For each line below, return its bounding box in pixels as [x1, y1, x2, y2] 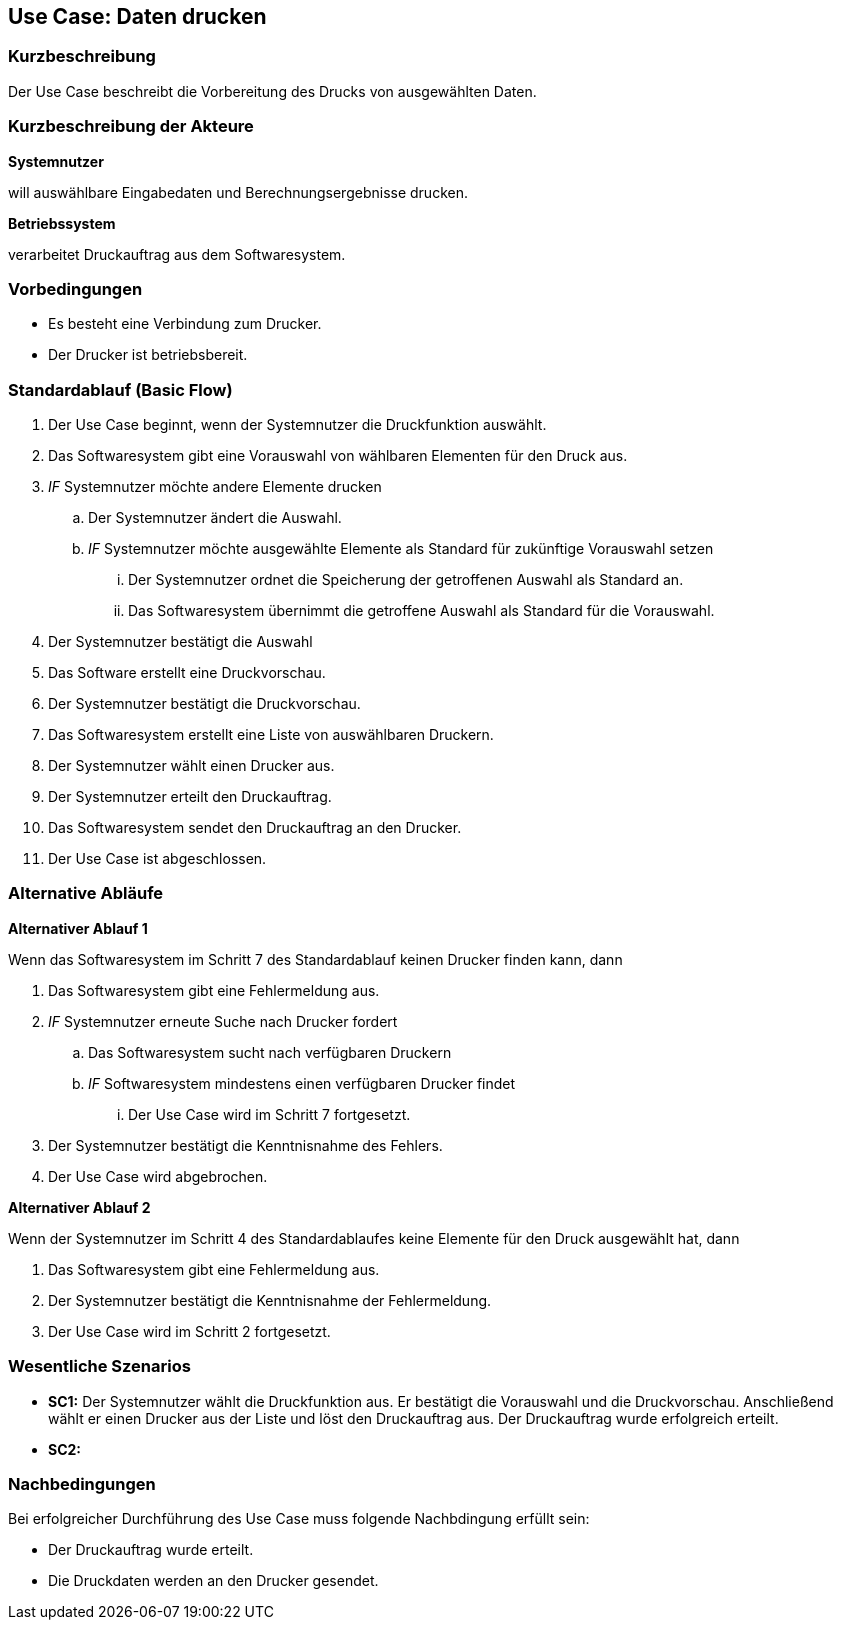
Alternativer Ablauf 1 [8, 919, 148, 937]
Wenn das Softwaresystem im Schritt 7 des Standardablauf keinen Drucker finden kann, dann [8, 950, 623, 968]
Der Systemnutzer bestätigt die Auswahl [48, 633, 313, 651]
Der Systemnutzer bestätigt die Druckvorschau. [48, 695, 361, 713]
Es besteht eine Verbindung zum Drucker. [48, 315, 322, 333]
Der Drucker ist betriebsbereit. [48, 346, 248, 364]
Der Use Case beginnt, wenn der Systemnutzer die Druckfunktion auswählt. [48, 416, 547, 434]
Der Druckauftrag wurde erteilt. [48, 1541, 254, 1559]
